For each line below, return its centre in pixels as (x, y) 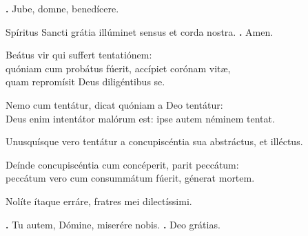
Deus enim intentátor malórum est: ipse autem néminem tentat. (140, 118)
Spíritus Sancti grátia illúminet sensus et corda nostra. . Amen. (140, 31)
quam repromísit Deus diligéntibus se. (85, 82)
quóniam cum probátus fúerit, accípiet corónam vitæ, (118, 68)
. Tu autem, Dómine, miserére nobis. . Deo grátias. (113, 224)
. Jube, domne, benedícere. (62, 8)
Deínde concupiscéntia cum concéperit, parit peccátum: (122, 164)
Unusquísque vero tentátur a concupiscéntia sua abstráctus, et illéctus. (154, 141)
